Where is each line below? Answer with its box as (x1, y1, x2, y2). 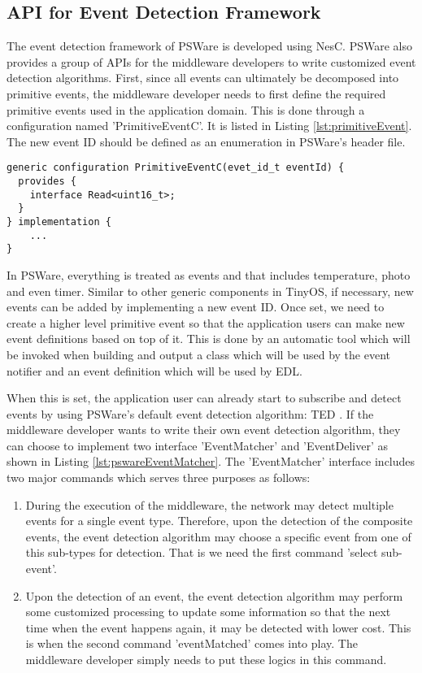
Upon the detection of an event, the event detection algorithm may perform (25, 587, 403, 604)
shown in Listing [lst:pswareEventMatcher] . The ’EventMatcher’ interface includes (7, 453, 415, 470)
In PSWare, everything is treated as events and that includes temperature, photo (7, 266, 411, 283)
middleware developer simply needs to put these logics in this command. (25, 651, 387, 668)
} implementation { (7, 215, 111, 228)
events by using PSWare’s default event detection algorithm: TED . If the (7, 405, 374, 422)
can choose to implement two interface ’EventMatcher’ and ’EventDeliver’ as (7, 436, 389, 454)
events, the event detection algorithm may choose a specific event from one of (25, 528, 411, 545)
